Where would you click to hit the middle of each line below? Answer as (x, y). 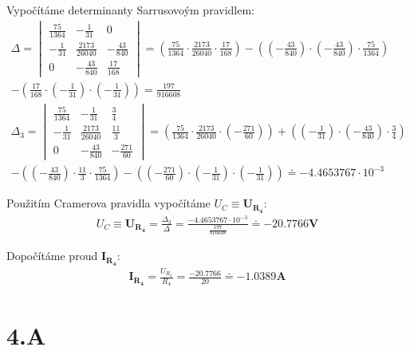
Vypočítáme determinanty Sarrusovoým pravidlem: (130, 10)
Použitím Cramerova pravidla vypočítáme (108, 203)
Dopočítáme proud (52, 256)
